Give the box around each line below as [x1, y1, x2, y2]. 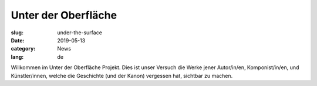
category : [11, 45, 36, 52]
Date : [11, 37, 25, 44]
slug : [11, 29, 23, 36]
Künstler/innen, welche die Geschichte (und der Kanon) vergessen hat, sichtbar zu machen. [11, 72, 233, 79]
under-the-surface [57, 29, 103, 36]
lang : [11, 53, 24, 60]
